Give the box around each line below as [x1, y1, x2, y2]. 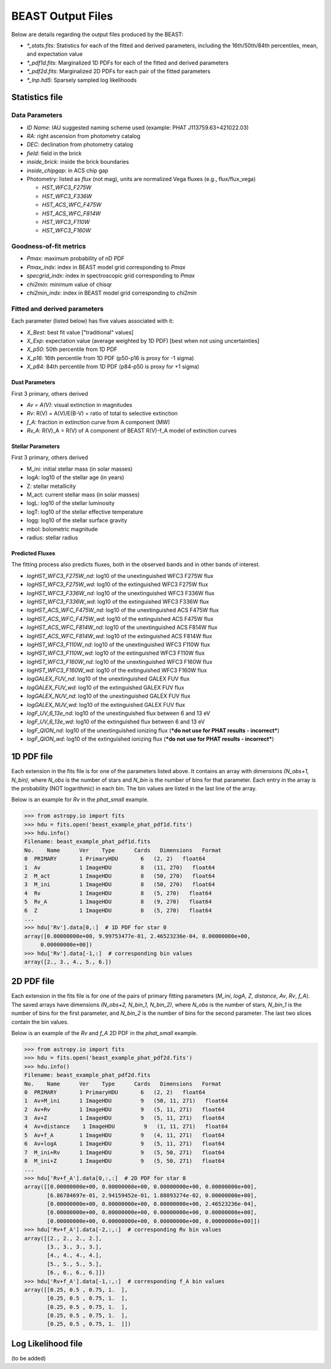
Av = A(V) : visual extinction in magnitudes [26, 401, 132, 408]
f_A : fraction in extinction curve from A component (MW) [26, 418, 170, 426]
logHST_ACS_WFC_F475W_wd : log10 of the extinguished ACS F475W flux [26, 615, 214, 622]
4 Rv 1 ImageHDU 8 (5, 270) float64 [24, 890, 212, 897]
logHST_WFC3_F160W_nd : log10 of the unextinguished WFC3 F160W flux [26, 658, 213, 665]
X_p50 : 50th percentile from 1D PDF [26, 345, 118, 353]
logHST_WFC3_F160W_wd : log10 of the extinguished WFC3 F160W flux [26, 666, 207, 674]
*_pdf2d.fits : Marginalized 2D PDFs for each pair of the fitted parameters [26, 67, 211, 75]
